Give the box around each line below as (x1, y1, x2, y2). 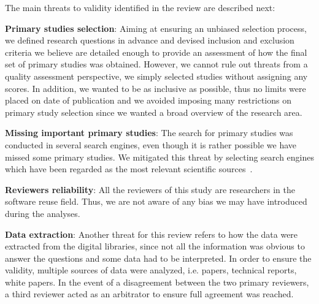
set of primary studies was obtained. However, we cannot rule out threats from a (5, 58, 308, 70)
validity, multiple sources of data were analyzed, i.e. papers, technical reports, (5, 264, 297, 276)
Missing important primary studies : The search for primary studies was (5, 126, 293, 139)
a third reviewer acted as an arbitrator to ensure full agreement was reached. (5, 287, 294, 300)
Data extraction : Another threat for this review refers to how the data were (5, 227, 298, 240)
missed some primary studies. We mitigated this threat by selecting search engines (5, 150, 315, 163)
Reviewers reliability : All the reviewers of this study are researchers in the (5, 183, 295, 196)
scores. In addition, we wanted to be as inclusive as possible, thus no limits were (5, 82, 306, 94)
